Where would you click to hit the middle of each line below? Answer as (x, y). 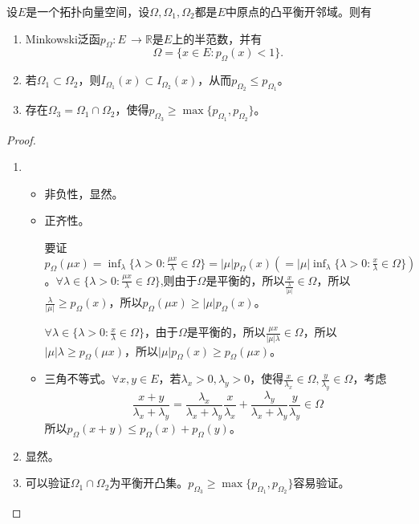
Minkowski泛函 (63, 38)
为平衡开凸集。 (149, 483)
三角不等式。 (78, 378)
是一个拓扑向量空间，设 (88, 11)
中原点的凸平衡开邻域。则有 (298, 11)
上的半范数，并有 (217, 38)
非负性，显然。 (84, 193)
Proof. (21, 139)
